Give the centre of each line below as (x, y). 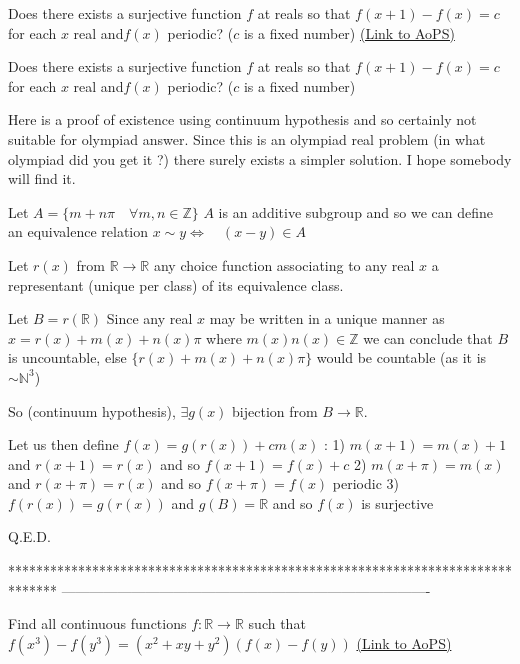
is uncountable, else (67, 357)
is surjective (397, 502)
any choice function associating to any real (284, 264)
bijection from (275, 410)
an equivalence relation (78, 231)
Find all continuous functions (97, 623)
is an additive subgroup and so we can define (356, 211)
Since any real (149, 318)
